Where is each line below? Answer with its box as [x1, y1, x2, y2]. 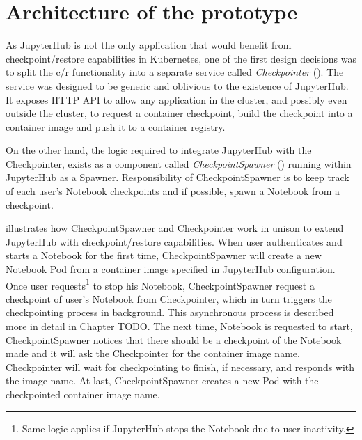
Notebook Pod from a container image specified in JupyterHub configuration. [6, 262, 336, 276]
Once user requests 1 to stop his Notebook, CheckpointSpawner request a [6, 276, 315, 292]
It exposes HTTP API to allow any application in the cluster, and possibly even [6, 92, 347, 107]
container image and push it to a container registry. [6, 119, 226, 134]
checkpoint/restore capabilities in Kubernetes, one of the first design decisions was [6, 51, 356, 65]
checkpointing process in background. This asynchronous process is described [6, 305, 334, 320]
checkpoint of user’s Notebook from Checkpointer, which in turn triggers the [6, 291, 332, 306]
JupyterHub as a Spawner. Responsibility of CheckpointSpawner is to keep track [6, 170, 349, 184]
